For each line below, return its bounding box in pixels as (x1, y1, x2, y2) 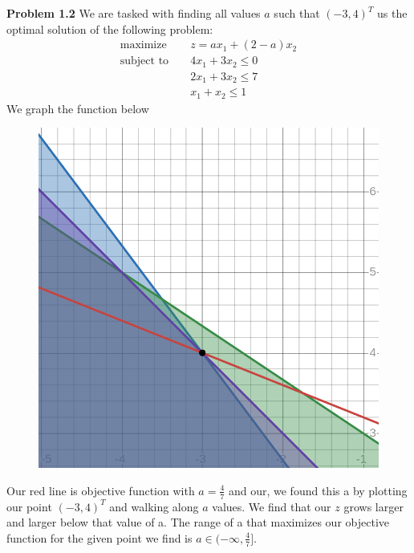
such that (274, 5, 320, 21)
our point (6, 498, 52, 514)
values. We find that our (212, 498, 331, 514)
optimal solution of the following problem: (6, 20, 213, 37)
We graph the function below (6, 100, 149, 116)
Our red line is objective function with (6, 482, 195, 498)
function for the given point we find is (6, 529, 193, 546)
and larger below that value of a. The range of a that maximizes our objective (6, 514, 389, 531)
